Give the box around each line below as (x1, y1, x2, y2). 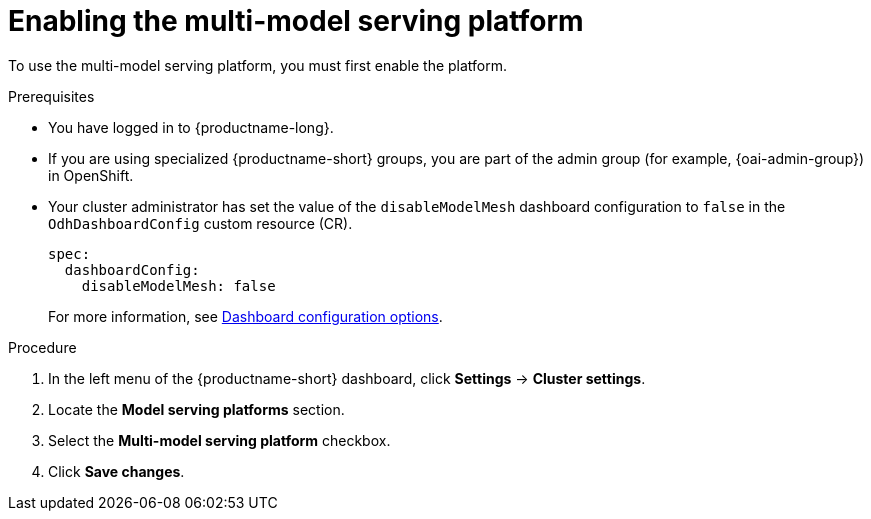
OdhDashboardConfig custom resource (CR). (48, 214, 353, 232)
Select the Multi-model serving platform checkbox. (48, 431, 391, 449)
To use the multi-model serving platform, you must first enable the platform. (8, 56, 508, 74)
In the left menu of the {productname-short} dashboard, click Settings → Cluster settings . (48, 369, 646, 387)
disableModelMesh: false (81, 277, 276, 294)
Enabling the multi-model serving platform (8, 4, 584, 38)
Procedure (8, 338, 77, 356)
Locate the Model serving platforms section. (48, 400, 345, 418)
